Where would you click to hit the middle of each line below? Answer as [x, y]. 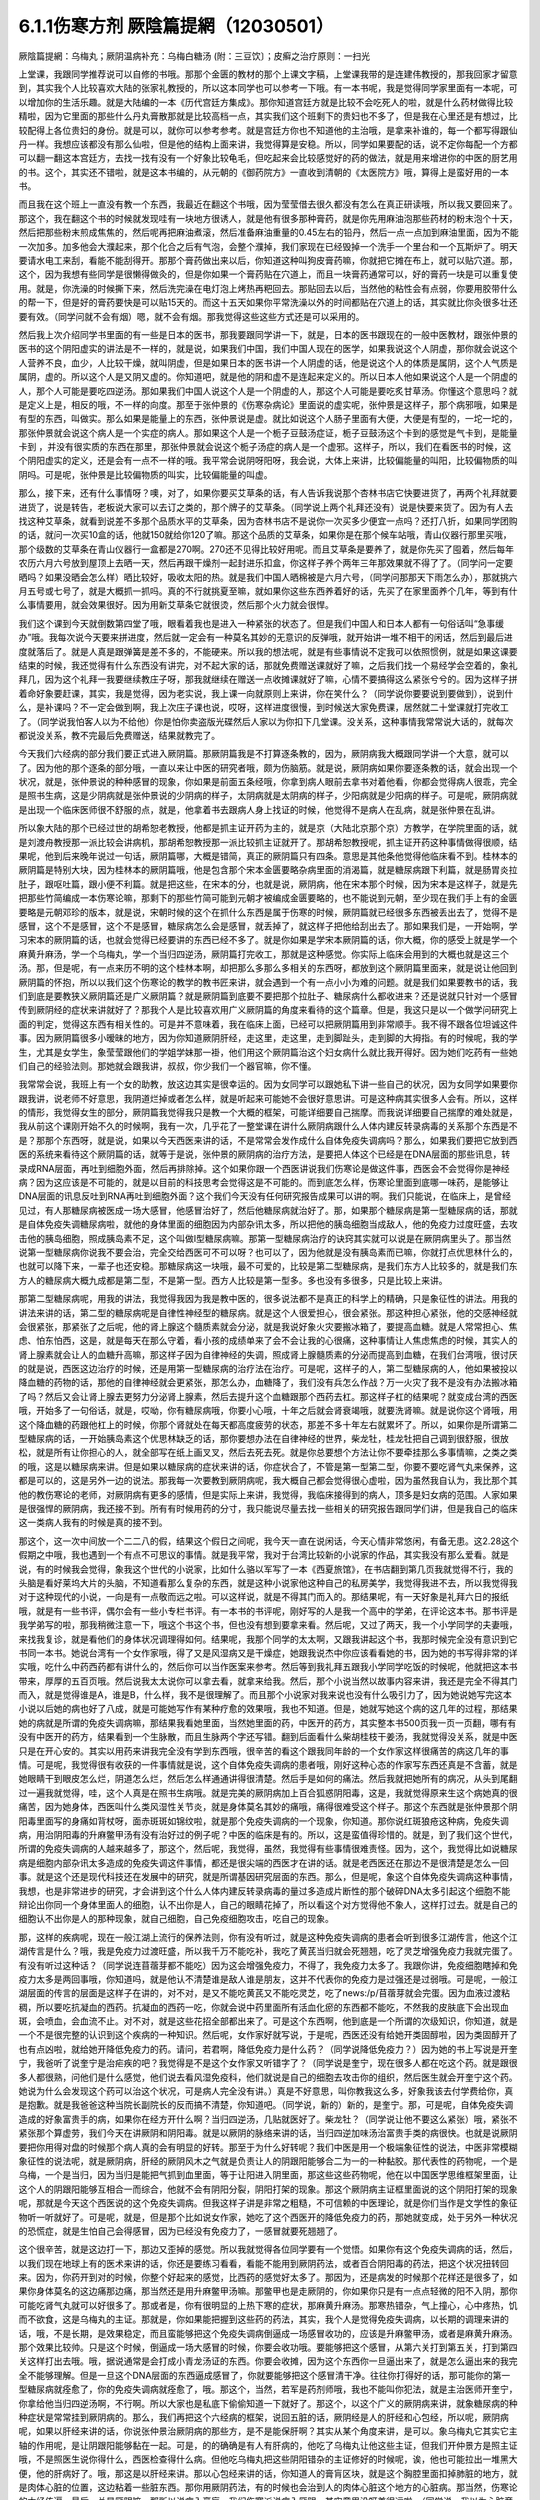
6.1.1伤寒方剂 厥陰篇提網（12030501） [176, 26]
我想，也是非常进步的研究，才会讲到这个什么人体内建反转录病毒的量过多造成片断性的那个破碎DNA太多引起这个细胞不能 [264, 1891]
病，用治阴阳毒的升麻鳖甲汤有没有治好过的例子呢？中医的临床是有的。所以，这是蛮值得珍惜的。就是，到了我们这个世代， [268, 1834]
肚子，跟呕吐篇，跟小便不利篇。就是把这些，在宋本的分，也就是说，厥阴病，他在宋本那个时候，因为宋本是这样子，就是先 [268, 884]
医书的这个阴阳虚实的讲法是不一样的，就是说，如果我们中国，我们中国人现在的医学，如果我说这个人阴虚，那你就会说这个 [268, 349]
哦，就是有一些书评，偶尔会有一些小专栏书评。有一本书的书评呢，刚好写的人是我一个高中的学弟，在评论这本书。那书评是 [268, 1611]
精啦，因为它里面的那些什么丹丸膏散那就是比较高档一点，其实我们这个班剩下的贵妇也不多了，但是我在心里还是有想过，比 [268, 116]
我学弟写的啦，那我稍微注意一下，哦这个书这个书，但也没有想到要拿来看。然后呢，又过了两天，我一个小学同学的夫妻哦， [268, 1625]
